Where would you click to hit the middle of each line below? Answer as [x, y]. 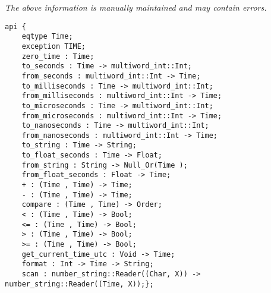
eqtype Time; [47, 37]
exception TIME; [54, 46]
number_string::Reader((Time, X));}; [79, 284]
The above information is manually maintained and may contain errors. [136, 7]
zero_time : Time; [58, 56]
